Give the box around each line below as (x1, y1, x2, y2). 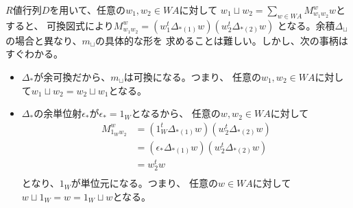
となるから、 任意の (131, 106, 221, 120)
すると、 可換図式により (5, 18, 114, 32)
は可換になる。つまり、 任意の (123, 69, 261, 83)
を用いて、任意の (49, 3, 126, 16)
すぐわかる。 (5, 47, 63, 61)
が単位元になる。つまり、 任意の (71, 176, 218, 190)
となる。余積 (277, 18, 335, 32)
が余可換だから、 (34, 69, 111, 83)
